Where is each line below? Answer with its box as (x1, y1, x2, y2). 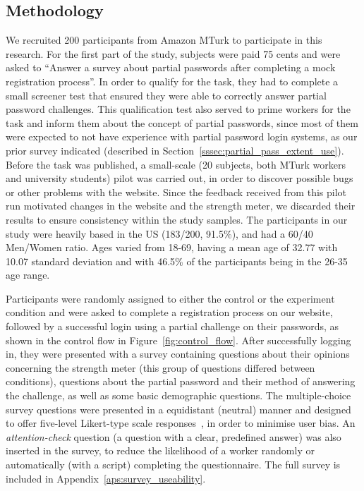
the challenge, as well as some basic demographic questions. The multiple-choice (6, 388, 351, 403)
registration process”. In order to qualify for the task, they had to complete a (6, 73, 339, 88)
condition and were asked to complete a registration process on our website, (6, 305, 333, 320)
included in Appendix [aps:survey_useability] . (6, 471, 206, 485)
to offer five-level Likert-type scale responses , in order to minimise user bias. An (6, 416, 356, 430)
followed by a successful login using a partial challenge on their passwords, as (6, 319, 339, 334)
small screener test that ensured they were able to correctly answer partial (6, 87, 327, 102)
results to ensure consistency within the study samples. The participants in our (6, 212, 348, 226)
